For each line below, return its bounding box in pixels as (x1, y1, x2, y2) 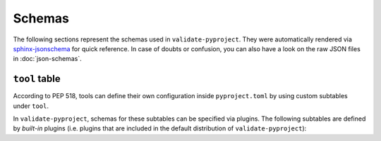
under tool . (13, 102, 49, 110)
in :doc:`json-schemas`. (13, 55, 82, 63)
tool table (13, 73, 61, 85)
